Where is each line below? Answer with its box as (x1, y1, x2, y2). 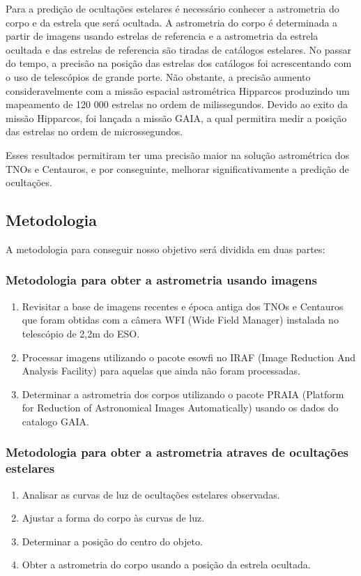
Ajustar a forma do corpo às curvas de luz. (22, 510, 205, 525)
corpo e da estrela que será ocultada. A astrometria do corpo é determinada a (6, 15, 338, 29)
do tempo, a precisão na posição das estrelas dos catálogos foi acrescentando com (6, 56, 352, 70)
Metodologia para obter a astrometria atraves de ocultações (6, 444, 348, 461)
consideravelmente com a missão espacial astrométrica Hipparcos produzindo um (6, 83, 350, 98)
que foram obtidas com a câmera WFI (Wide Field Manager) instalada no (22, 312, 339, 327)
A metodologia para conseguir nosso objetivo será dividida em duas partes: (6, 241, 325, 256)
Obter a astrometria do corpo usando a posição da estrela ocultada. (22, 557, 311, 572)
